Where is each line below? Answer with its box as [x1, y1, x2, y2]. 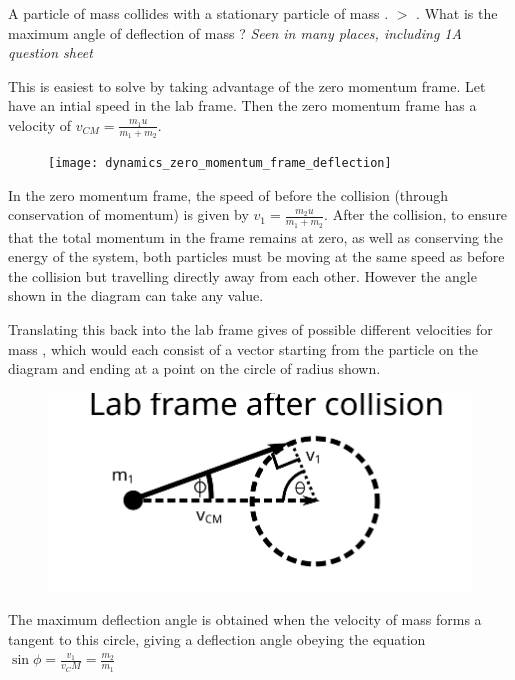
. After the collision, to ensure [324, 204, 508, 225]
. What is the [416, 3, 498, 23]
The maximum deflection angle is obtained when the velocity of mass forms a [8, 609, 482, 630]
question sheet [8, 42, 93, 63]
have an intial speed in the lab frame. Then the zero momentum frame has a [8, 95, 477, 116]
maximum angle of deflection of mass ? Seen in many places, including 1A [8, 22, 462, 43]
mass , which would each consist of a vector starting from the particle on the [8, 338, 478, 359]
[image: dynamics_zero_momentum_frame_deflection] [48, 156, 392, 171]
